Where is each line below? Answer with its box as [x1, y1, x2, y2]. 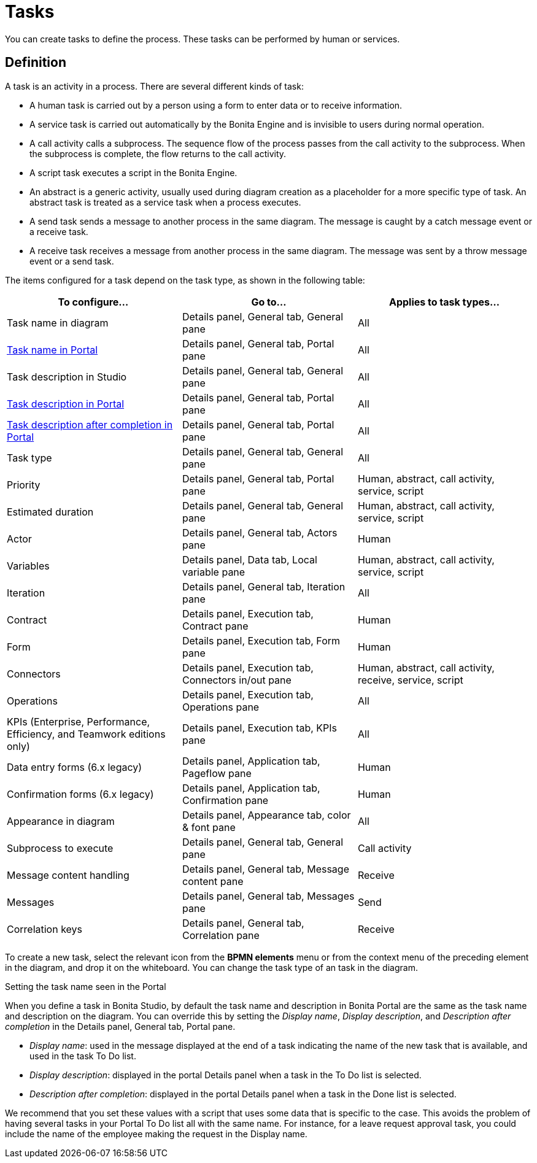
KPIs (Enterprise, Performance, [7, 715, 150, 728]
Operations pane [182, 700, 260, 713]
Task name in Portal [7, 343, 98, 356]
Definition [5, 55, 66, 71]
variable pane [182, 565, 245, 578]
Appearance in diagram [7, 814, 115, 827]
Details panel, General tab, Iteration [182, 580, 346, 593]
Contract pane [182, 619, 249, 632]
